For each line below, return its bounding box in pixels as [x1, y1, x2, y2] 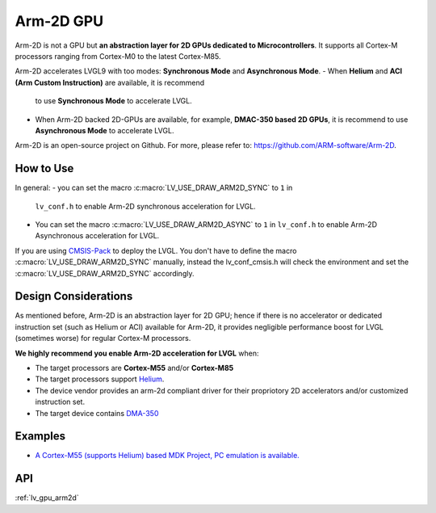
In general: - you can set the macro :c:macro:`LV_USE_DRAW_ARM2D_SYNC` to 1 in [15, 183, 293, 193]
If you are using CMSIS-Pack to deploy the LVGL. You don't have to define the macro [15, 246, 297, 255]
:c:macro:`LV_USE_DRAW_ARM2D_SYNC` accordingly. [15, 268, 195, 278]
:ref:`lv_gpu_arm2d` [15, 493, 80, 502]
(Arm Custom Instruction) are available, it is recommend [15, 78, 205, 87]
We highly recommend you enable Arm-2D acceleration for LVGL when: [15, 348, 259, 358]
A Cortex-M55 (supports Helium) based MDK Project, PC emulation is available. [35, 451, 300, 460]
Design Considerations [15, 289, 133, 303]
